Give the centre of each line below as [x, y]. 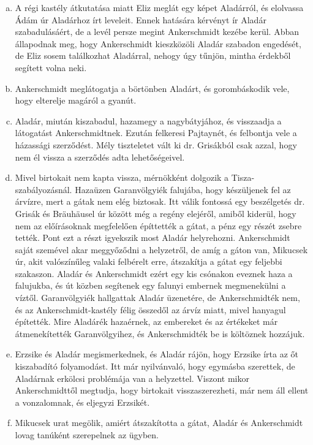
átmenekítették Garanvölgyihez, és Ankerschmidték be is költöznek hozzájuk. [160, 333]
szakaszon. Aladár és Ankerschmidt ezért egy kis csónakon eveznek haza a [154, 273]
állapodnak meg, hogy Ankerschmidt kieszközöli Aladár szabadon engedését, [158, 43]
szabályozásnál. [43, 189]
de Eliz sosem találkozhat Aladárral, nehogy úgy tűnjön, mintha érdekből [153, 55]
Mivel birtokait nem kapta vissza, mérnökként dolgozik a [122, 177]
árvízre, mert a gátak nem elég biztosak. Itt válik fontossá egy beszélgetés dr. [160, 201]
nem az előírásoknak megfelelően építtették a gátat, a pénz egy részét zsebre [158, 225]
